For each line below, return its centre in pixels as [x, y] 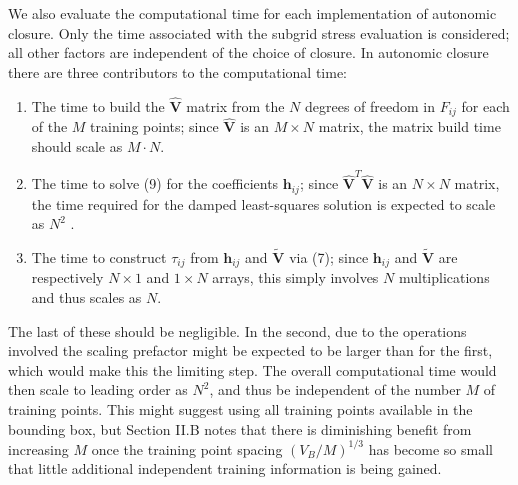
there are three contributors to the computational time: [177, 71]
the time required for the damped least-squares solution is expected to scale [263, 203]
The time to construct [99, 257]
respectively [67, 277]
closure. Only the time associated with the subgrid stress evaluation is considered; [259, 32]
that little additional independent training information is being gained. [225, 468]
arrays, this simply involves [295, 277]
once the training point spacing [187, 448]
